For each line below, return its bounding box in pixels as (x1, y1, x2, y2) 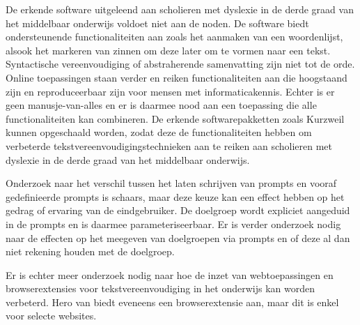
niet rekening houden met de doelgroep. (6, 244, 175, 259)
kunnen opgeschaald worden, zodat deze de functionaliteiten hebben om (6, 125, 312, 139)
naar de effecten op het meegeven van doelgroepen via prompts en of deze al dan (6, 230, 350, 245)
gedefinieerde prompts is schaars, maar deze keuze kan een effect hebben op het (6, 189, 345, 204)
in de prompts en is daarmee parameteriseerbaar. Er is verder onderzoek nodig (6, 216, 341, 231)
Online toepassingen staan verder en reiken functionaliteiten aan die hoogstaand (6, 70, 347, 84)
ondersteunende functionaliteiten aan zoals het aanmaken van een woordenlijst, (6, 29, 343, 44)
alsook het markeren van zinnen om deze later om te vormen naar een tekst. (6, 43, 331, 57)
